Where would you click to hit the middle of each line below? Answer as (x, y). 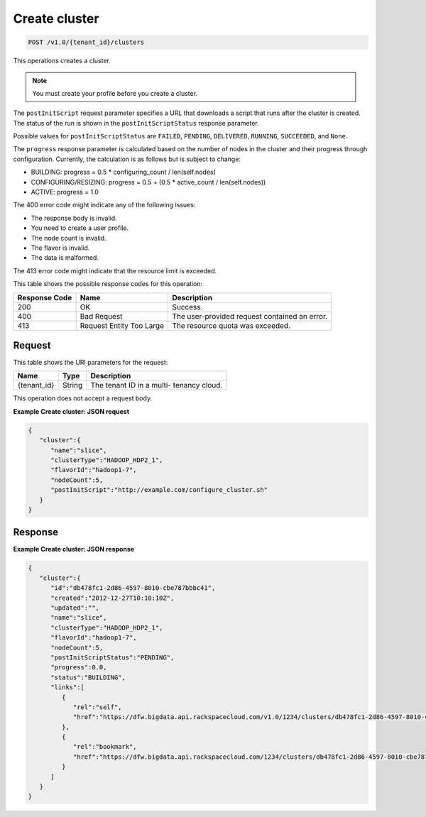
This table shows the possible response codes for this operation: (108, 284)
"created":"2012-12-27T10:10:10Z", (113, 598)
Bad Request (101, 316)
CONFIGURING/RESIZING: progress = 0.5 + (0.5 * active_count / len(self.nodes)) (148, 182)
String (72, 385)
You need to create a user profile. (80, 228)
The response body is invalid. (74, 218)
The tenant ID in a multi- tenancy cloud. (157, 385)
